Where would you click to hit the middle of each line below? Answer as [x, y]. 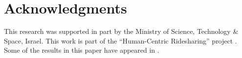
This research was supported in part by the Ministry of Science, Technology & [121, 31]
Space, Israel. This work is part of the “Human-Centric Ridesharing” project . [121, 40]
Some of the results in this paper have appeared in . [82, 50]
